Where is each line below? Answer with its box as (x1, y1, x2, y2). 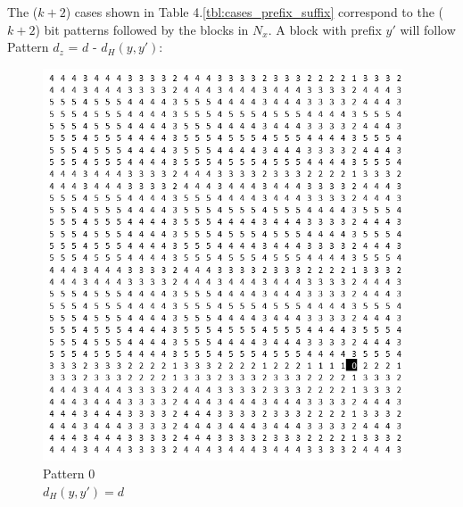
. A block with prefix (268, 20, 382, 38)
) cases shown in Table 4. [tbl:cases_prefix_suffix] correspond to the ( (65, 3, 444, 21)
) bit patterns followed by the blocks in (35, 20, 249, 38)
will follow (400, 20, 456, 38)
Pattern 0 (43, 463, 95, 482)
